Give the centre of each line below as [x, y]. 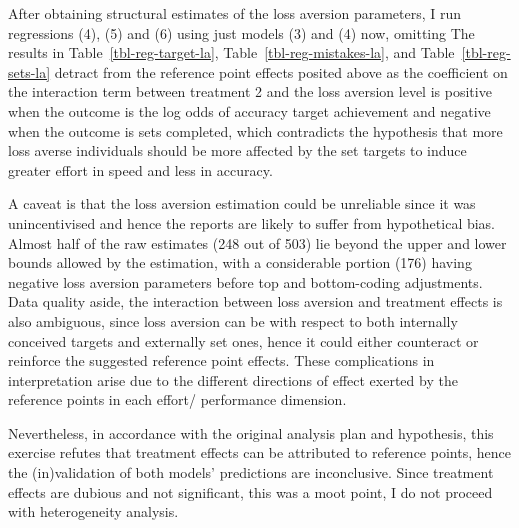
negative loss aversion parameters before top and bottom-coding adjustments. [245, 281]
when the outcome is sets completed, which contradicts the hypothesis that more [255, 130]
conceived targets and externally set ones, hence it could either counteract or [243, 340]
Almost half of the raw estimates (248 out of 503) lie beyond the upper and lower [257, 242]
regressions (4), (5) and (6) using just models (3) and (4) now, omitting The [241, 32]
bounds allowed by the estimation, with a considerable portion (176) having [240, 262]
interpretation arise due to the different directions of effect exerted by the [233, 379]
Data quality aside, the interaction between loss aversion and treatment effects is [255, 301]
